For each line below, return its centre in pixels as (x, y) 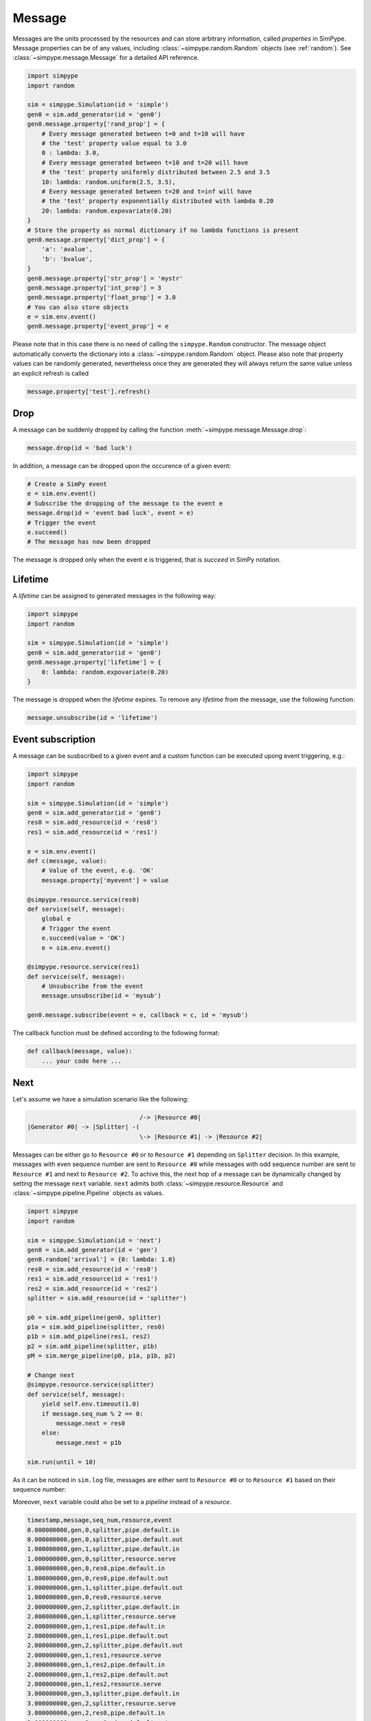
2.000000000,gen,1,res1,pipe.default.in (96, 1626)
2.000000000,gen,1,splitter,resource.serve (102, 1617)
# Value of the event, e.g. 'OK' (98, 870)
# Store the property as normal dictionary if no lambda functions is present (163, 230)
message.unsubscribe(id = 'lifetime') (92, 717)
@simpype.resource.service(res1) (83, 967)
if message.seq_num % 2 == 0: (92, 1414)
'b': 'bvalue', (67, 259)
